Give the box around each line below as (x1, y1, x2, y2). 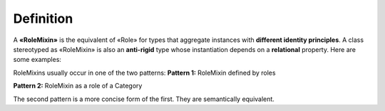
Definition (13, 11, 73, 26)
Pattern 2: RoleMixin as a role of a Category (13, 82, 143, 90)
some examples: (13, 55, 62, 64)
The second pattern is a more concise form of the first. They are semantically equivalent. (13, 95, 274, 103)
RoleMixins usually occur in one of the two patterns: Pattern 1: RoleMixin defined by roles (13, 68, 276, 77)
